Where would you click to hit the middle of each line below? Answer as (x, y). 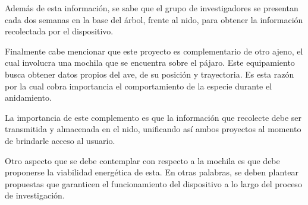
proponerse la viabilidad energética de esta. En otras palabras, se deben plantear (152, 172)
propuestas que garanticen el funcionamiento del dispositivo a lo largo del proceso (153, 183)
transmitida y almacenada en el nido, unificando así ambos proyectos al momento (153, 129)
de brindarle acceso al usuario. (60, 140)
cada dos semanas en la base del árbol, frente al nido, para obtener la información (154, 19)
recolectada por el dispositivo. (59, 31)
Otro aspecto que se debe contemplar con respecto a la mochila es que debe (142, 160)
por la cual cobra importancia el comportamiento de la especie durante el (139, 86)
